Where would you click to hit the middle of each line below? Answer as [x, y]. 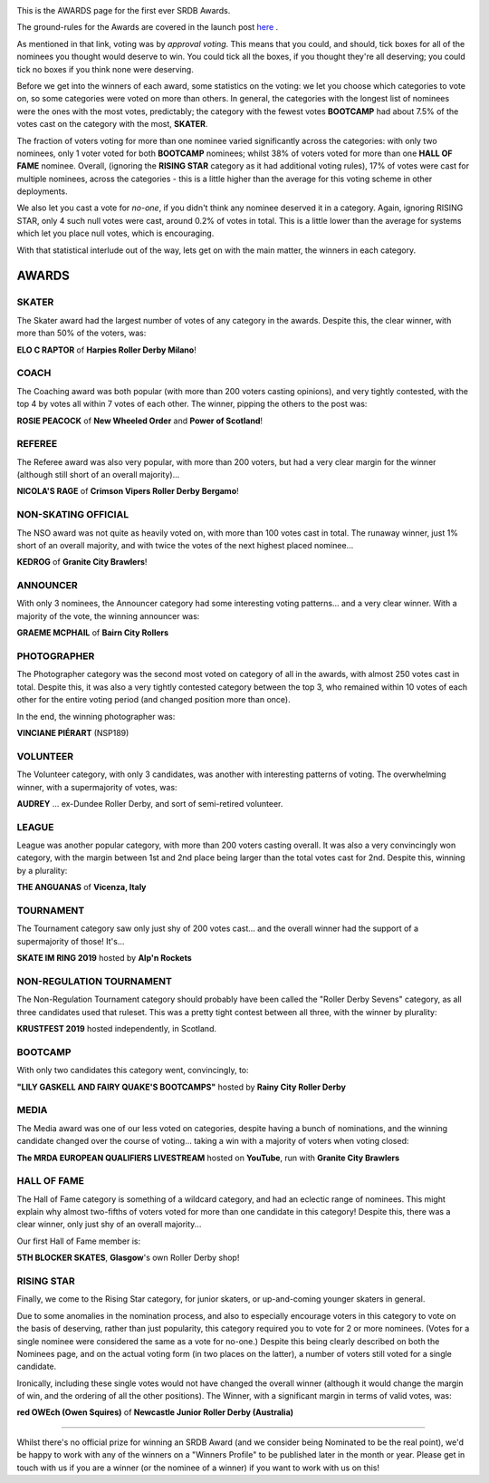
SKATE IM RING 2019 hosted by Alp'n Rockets [104, 958]
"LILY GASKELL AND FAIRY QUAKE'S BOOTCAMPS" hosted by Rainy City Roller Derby [181, 1087]
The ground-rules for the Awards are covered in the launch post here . [148, 27]
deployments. [42, 191]
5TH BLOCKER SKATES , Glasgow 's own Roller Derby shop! [128, 1258]
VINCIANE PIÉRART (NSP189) [73, 732]
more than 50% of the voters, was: [81, 333]
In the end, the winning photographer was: [96, 716]
